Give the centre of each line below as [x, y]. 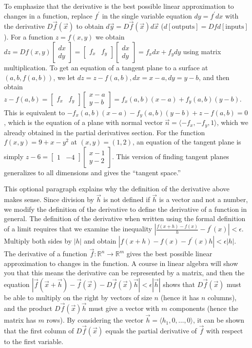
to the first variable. [34, 341]
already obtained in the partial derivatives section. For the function [105, 132]
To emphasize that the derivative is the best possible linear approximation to [119, 6]
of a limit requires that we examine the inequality [78, 229]
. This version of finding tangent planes [171, 156]
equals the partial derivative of [151, 330]
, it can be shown [219, 320]
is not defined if [127, 199]
